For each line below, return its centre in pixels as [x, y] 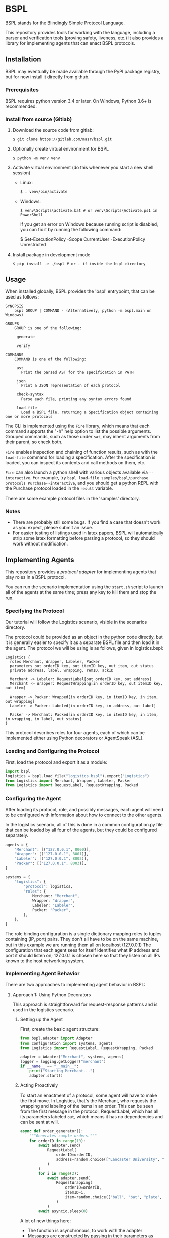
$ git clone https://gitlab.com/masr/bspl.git [62, 139]
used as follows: [22, 297]
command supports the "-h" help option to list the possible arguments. [78, 431]
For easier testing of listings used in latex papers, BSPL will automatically [88, 533]
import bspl [18, 771]
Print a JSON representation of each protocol [71, 386]
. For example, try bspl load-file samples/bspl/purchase [89, 478]
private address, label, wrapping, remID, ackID [62, 670]
